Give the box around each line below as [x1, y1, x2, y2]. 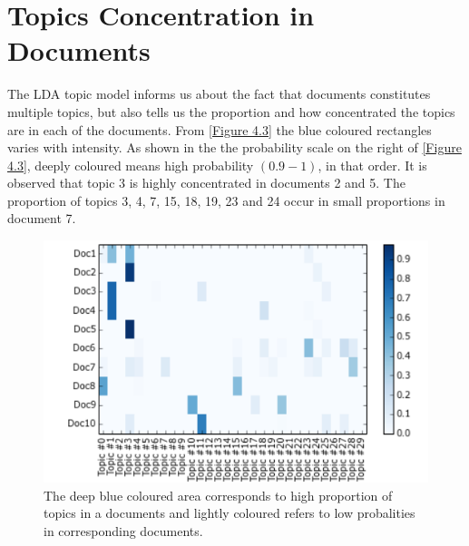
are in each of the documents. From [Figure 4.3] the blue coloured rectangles [7, 120, 432, 139]
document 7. [7, 209, 76, 228]
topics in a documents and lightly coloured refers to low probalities [44, 503, 415, 522]
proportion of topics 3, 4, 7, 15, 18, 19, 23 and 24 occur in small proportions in [7, 190, 445, 210]
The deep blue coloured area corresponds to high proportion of [44, 485, 393, 504]
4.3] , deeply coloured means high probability [7, 155, 254, 174]
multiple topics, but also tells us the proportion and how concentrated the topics [7, 102, 455, 121]
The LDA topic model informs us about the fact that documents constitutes [7, 84, 431, 103]
